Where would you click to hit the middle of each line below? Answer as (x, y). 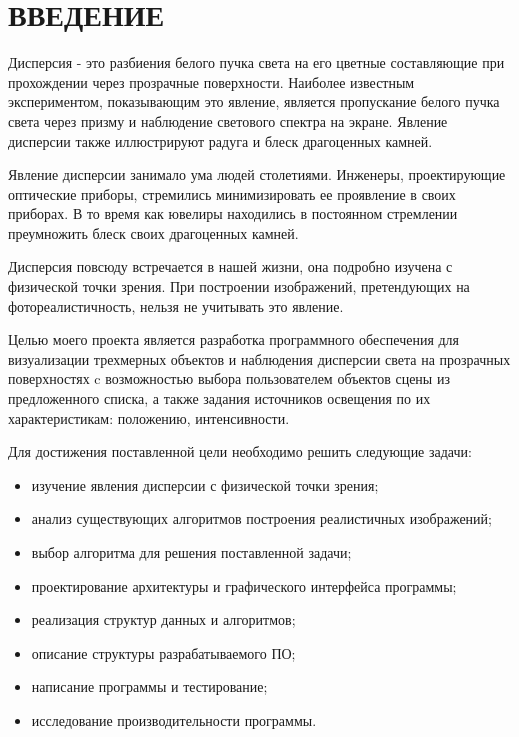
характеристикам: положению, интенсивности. (149, 417)
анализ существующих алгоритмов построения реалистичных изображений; (261, 518)
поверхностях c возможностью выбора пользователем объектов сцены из (229, 378)
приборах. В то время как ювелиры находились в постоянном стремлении (233, 213)
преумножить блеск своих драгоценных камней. (153, 232)
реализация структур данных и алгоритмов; (163, 619)
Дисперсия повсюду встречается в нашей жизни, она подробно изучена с (230, 266)
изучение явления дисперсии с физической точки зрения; (205, 484)
